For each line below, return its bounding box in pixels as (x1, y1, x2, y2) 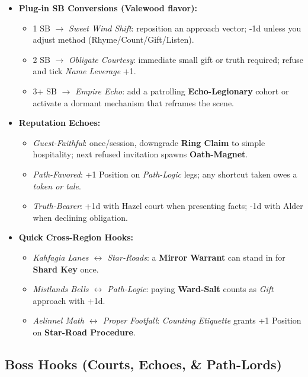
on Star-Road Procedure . (33, 325, 136, 338)
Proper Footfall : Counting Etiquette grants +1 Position (102, 314, 301, 327)
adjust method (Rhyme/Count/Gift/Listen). (33, 33, 194, 46)
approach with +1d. (33, 294, 105, 306)
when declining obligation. (33, 211, 128, 223)
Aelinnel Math (33, 314, 84, 327)
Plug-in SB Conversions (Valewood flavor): (18, 2, 197, 14)
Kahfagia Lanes (33, 251, 89, 263)
